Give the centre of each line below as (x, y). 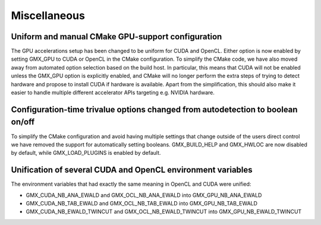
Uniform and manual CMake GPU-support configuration (117, 37)
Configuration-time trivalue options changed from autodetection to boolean (154, 109)
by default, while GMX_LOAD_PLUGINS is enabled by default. (86, 153)
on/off (23, 122)
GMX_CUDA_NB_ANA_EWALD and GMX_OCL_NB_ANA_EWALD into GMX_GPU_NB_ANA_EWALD (144, 195)
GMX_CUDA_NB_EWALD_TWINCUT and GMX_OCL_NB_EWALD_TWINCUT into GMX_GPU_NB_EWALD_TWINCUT (164, 212)
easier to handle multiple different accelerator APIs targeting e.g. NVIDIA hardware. (113, 93)
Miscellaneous (48, 15)
